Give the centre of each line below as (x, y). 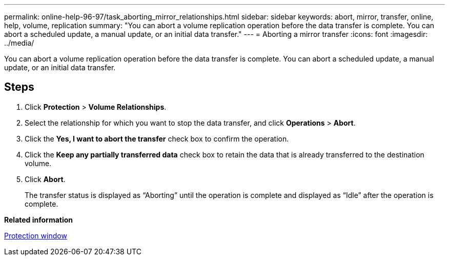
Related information (39, 219)
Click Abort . (45, 179)
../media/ (19, 43)
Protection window (36, 235)
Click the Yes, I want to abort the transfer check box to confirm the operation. (157, 138)
